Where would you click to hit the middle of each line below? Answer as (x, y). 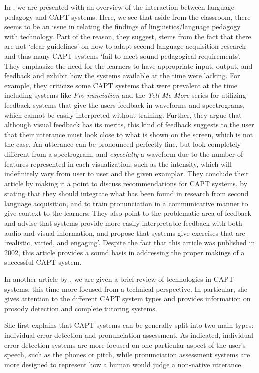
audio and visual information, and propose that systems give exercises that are (125, 232)
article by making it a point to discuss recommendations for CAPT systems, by (126, 183)
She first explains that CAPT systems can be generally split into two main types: (129, 325)
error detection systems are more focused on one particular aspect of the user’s (125, 345)
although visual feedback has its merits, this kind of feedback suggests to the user (129, 125)
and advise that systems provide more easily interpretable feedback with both (123, 223)
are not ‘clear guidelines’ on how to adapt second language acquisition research (125, 46)
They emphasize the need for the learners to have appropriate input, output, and (128, 65)
